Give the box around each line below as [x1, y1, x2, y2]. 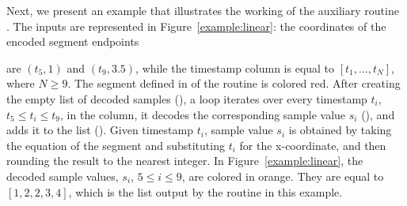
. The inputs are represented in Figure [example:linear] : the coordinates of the [6, 17, 386, 34]
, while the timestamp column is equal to [135, 59, 335, 76]
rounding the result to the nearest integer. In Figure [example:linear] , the [6, 152, 363, 169]
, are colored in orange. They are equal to [181, 167, 384, 184]
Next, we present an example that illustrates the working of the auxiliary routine [6, 2, 399, 18]
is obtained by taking [288, 122, 392, 138]
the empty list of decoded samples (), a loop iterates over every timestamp [6, 90, 367, 107]
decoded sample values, [6, 167, 119, 184]
